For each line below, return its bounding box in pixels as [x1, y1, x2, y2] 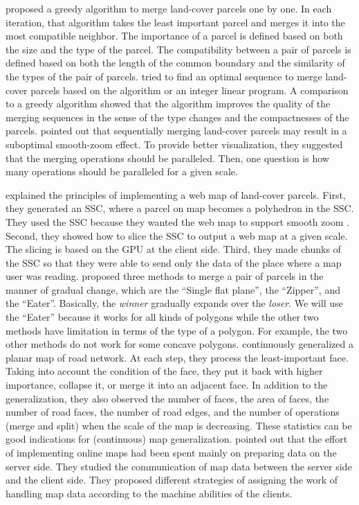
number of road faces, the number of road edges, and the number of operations [6, 405, 340, 419]
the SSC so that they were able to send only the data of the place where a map [6, 255, 342, 269]
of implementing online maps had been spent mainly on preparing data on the [6, 445, 337, 459]
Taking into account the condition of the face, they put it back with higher [6, 364, 323, 378]
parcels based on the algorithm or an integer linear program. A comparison [30, 82, 349, 97]
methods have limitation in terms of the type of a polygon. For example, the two [6, 323, 348, 337]
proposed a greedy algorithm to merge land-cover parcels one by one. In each [6, 1, 332, 15]
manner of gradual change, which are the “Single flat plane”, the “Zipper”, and [6, 282, 340, 296]
